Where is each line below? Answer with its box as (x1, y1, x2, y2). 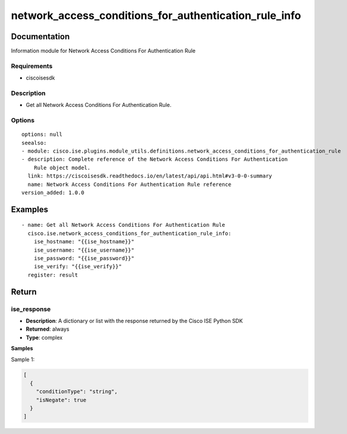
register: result (27, 271, 78, 278)
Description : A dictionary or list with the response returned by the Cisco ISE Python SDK (26, 317, 243, 324)
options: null (21, 131, 62, 138)
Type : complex (26, 334, 63, 341)
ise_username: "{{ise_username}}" (33, 246, 135, 254)
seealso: (21, 140, 47, 146)
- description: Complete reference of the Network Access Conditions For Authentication (21, 156, 288, 163)
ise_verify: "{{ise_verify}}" (33, 263, 122, 270)
